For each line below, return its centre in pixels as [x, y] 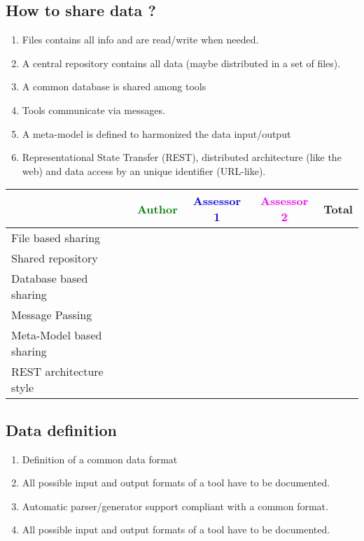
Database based [50, 279]
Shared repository [55, 258]
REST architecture [57, 372]
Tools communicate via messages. [93, 110]
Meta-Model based [57, 335]
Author [157, 209]
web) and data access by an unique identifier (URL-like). [144, 170]
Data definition [62, 429]
